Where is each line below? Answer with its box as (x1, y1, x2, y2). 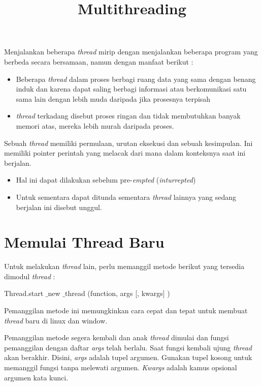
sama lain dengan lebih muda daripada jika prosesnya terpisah (16, 93, 211, 104)
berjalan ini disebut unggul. (16, 201, 102, 212)
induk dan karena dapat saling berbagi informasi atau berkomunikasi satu (16, 83, 247, 94)
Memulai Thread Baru (4, 231, 165, 252)
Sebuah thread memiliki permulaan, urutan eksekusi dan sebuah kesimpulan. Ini (4, 137, 253, 148)
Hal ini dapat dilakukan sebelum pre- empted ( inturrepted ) (16, 174, 196, 185)
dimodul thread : (4, 271, 55, 281)
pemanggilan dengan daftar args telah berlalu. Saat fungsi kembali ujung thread (4, 342, 252, 352)
